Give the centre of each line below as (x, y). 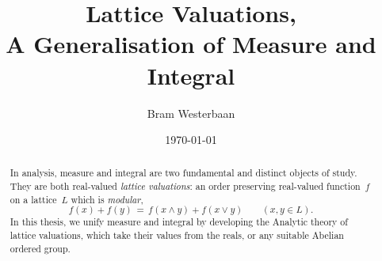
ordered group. (40, 248)
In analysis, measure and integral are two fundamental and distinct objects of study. (183, 173)
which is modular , (107, 199)
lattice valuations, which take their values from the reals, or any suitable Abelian (177, 235)
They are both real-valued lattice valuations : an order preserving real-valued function (185, 186)
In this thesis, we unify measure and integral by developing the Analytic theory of (179, 222)
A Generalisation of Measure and (191, 44)
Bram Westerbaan (191, 113)
